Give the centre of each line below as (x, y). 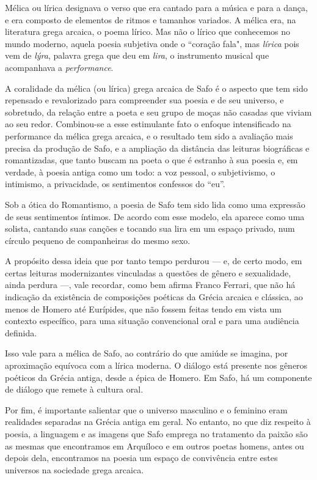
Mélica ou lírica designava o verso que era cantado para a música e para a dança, (156, 7)
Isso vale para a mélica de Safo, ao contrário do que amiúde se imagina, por (147, 353)
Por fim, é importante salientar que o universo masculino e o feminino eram (146, 409)
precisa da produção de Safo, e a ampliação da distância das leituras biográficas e (157, 148)
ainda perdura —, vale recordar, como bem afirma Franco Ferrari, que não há (150, 285)
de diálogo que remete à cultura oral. (74, 389)
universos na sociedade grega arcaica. (75, 469)
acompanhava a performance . (59, 67)
